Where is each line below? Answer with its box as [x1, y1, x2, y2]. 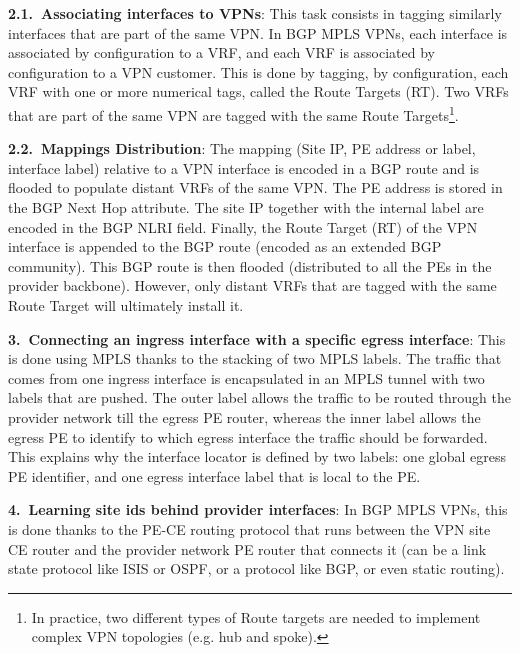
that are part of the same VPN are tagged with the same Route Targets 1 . [8, 101, 459, 125]
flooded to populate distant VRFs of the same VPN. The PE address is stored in [8, 177, 503, 198]
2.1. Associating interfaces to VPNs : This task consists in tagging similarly [8, 3, 502, 23]
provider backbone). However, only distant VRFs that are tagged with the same [8, 275, 497, 296]
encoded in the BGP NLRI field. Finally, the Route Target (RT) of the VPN [8, 216, 478, 237]
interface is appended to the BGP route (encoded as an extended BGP [8, 236, 442, 257]
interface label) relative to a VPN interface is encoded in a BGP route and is [8, 157, 480, 178]
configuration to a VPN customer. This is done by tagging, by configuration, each [8, 61, 509, 82]
